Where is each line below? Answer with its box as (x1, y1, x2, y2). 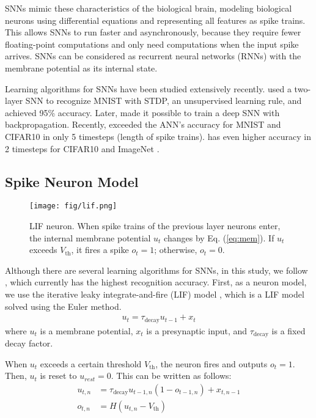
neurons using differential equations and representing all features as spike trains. (5, 13, 306, 26)
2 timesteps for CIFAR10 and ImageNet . (5, 142, 160, 155)
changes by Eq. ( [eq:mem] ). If (164, 231, 274, 244)
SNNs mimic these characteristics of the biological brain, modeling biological (5, 2, 292, 14)
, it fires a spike (71, 243, 129, 256)
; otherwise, (154, 243, 197, 256)
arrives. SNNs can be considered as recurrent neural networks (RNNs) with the (5, 50, 301, 62)
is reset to (40, 369, 77, 382)
